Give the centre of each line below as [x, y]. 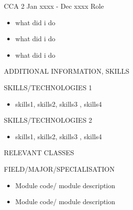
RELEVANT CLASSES [39, 153]
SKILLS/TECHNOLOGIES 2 [48, 120]
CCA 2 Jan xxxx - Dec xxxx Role [54, 6]
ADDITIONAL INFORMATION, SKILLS [67, 71]
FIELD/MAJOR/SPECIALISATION [59, 169]
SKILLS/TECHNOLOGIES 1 [48, 87]
